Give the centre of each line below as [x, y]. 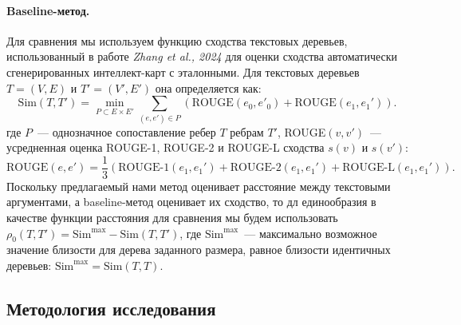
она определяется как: [208, 87]
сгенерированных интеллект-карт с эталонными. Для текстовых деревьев [183, 71]
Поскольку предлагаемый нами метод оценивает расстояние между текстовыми [199, 186]
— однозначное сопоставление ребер [127, 131]
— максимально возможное [311, 233]
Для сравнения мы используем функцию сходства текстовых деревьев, [177, 40]
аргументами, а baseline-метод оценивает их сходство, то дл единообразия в [191, 202]
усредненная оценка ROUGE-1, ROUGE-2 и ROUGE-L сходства [165, 147]
